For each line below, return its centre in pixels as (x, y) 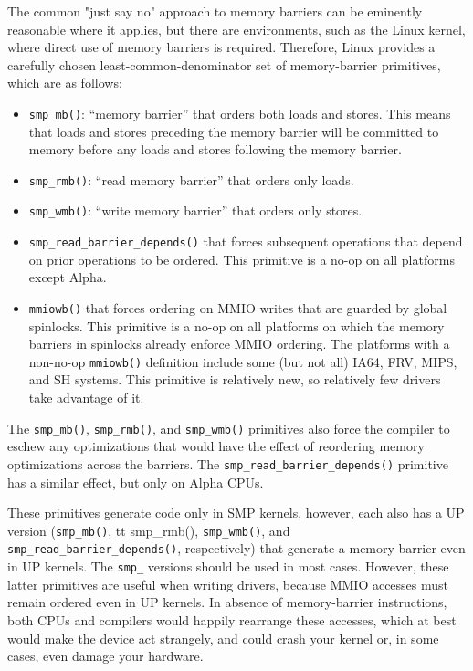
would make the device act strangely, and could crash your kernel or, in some (223, 638)
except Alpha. (68, 277)
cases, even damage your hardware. (105, 656)
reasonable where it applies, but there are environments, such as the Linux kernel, (236, 29)
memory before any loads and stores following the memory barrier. (215, 149)
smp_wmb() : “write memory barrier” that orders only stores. (195, 210)
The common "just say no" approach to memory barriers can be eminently (215, 11)
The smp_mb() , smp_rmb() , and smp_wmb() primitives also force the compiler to (229, 428)
